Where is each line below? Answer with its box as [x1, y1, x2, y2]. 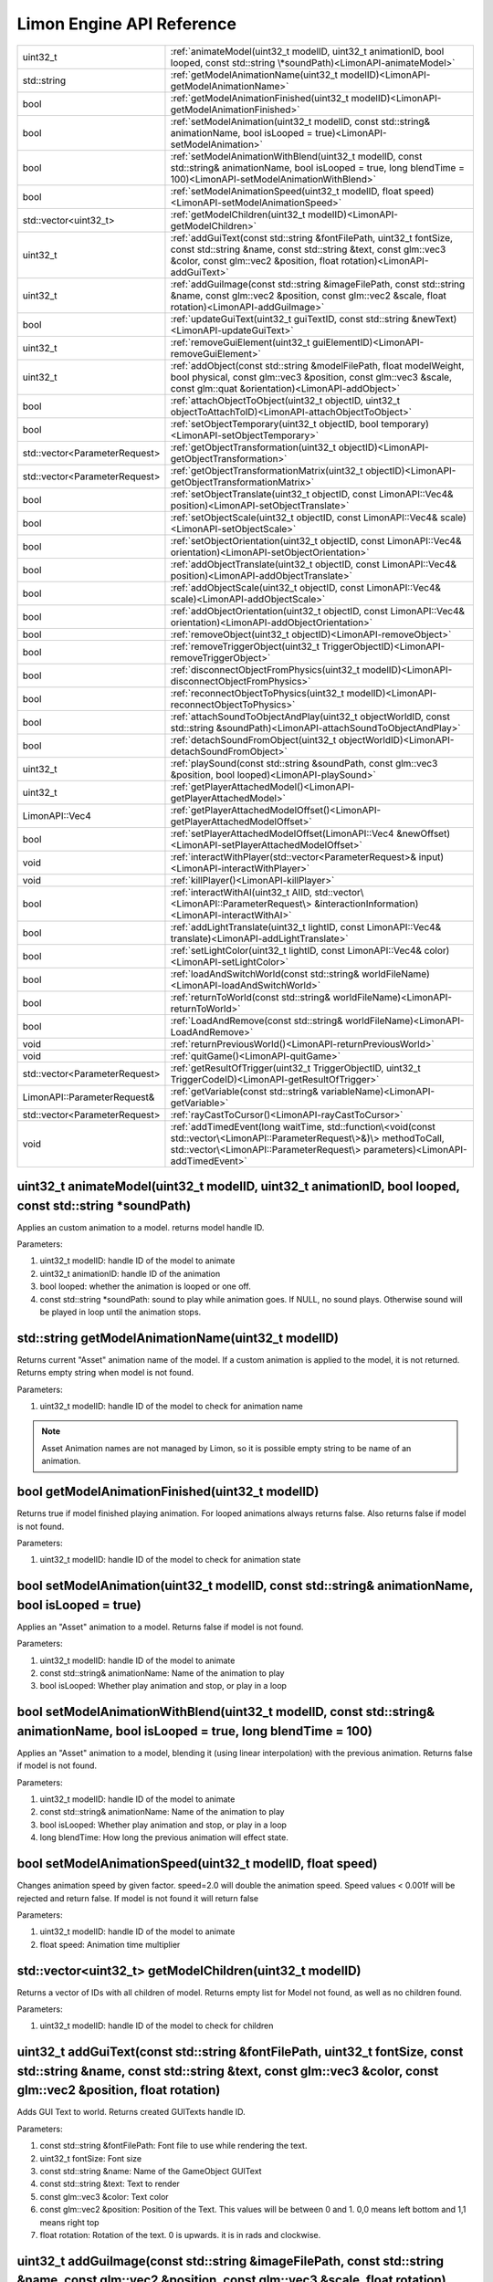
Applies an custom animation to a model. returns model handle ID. [16, 1221, 265, 1232]
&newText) [411, 312, 457, 325]
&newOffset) [395, 827, 451, 840]
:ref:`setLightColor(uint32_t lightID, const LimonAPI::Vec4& [170, 944, 423, 957]
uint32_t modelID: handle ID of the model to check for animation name [39, 1401, 303, 1412]
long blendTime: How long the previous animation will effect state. [39, 1832, 289, 1843]
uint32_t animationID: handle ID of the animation [39, 1268, 221, 1279]
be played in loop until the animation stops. [39, 1306, 202, 1317]
